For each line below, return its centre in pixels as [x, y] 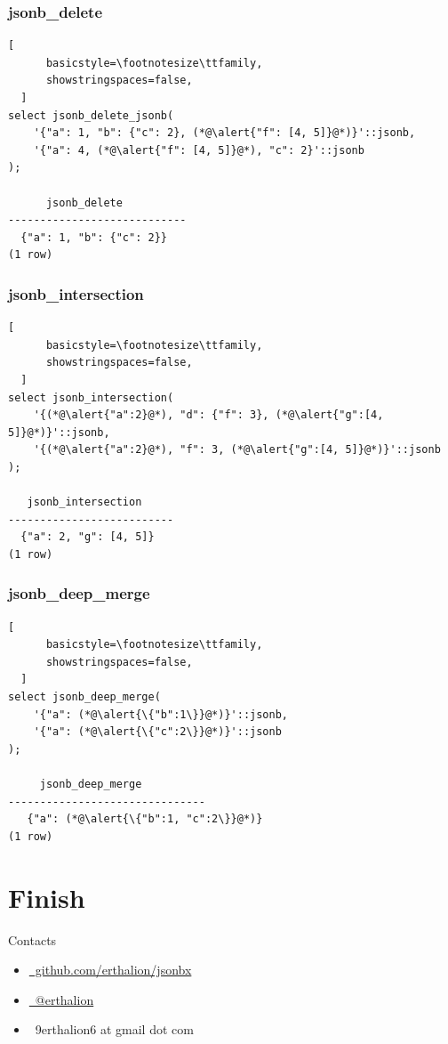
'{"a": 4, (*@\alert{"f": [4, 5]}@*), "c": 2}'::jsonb [199, 150]
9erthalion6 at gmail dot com [114, 1029]
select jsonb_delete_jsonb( [91, 115]
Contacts [32, 939]
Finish [47, 897]
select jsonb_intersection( [91, 397]
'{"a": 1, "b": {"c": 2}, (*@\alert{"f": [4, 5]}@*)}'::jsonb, [224, 133]
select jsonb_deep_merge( [84, 697]
